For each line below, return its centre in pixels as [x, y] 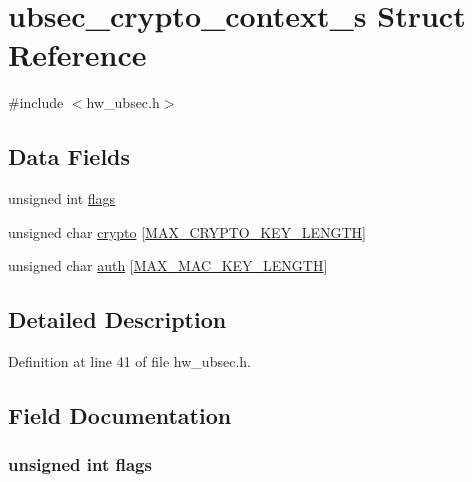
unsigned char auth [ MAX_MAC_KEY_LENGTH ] [168, 265]
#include [36, 102]
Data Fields [69, 156]
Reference [77, 54]
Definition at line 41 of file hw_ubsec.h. [129, 361]
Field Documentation [120, 415]
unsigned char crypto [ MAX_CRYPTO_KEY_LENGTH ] [187, 231]
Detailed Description [117, 319]
